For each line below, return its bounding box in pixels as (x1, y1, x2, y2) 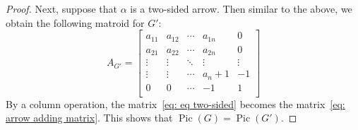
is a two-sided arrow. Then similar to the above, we (130, 1, 352, 16)
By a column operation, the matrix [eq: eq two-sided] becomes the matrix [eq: (6, 96, 345, 111)
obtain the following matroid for (6, 15, 145, 30)
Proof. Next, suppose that (6, 1, 117, 16)
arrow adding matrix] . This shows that (6, 110, 173, 125)
